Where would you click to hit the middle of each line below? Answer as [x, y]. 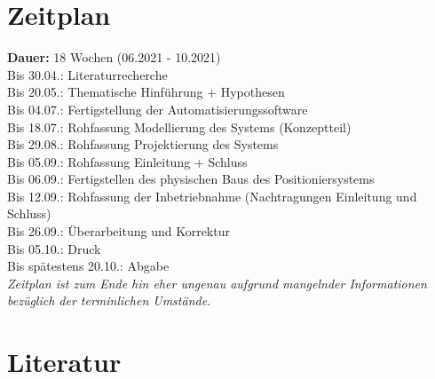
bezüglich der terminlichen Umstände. [109, 300]
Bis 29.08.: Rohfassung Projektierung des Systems [143, 144]
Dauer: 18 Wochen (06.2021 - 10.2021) [114, 57]
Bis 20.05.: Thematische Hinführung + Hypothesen [146, 92]
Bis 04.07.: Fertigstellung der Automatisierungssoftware [158, 109]
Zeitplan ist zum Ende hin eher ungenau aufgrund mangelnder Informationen [217, 283]
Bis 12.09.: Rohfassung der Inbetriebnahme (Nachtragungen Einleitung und [212, 196]
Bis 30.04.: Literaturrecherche [87, 74]
